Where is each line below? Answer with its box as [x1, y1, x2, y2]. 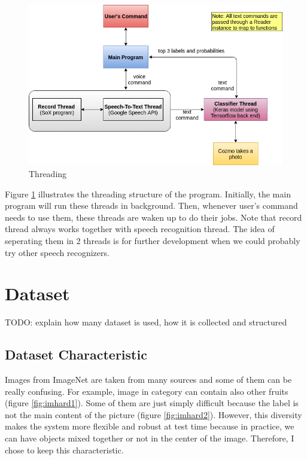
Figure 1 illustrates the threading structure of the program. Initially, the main [5, 187, 291, 200]
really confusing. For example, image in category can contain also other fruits [5, 385, 288, 397]
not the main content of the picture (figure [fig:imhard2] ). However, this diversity [5, 408, 302, 421]
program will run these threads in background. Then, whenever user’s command [5, 199, 298, 212]
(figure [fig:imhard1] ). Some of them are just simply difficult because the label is [5, 397, 299, 409]
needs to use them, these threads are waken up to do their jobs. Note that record [5, 211, 302, 223]
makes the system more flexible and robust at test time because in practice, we [5, 420, 294, 432]
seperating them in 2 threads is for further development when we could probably [5, 234, 300, 246]
